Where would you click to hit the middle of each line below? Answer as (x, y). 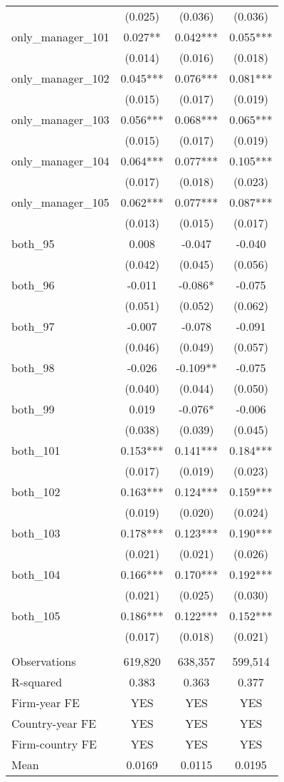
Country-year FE (54, 723)
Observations (44, 661)
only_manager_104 (61, 161)
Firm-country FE (54, 744)
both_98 (33, 367)
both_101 (36, 450)
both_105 (36, 616)
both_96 (33, 285)
